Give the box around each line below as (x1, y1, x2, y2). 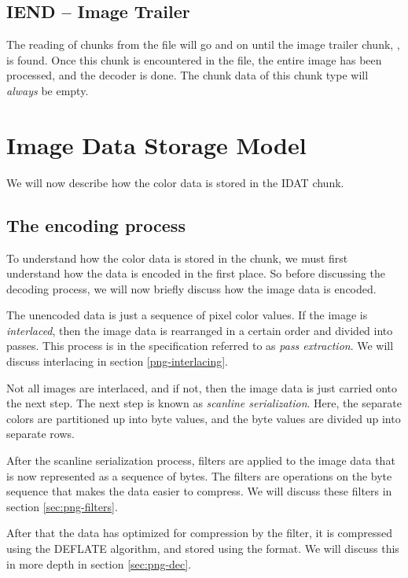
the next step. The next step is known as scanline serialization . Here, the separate (6, 395, 402, 411)
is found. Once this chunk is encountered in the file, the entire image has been (6, 51, 382, 68)
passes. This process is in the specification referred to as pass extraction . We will (6, 337, 394, 354)
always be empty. (6, 82, 89, 98)
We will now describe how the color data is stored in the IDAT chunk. (6, 174, 344, 190)
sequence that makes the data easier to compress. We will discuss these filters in (6, 483, 392, 499)
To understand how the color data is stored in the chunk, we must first (6, 249, 348, 266)
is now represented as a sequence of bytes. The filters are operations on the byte (6, 467, 392, 484)
